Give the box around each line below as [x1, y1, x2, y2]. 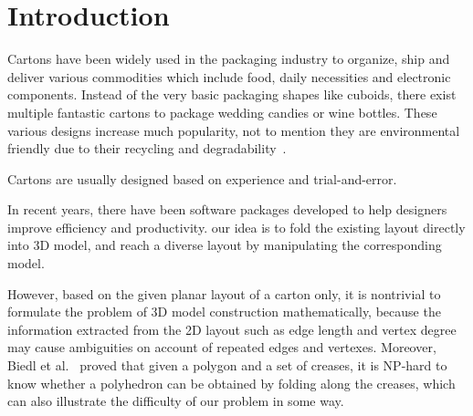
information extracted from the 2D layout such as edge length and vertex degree [7, 319, 457, 338]
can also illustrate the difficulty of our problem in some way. [7, 391, 344, 411]
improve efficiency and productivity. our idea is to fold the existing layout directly [7, 217, 466, 236]
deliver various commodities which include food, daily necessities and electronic [7, 67, 451, 86]
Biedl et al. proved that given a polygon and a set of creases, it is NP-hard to [7, 356, 447, 375]
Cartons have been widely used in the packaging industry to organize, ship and [7, 49, 450, 68]
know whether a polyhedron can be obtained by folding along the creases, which [7, 373, 456, 392]
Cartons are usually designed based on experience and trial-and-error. [7, 169, 397, 188]
